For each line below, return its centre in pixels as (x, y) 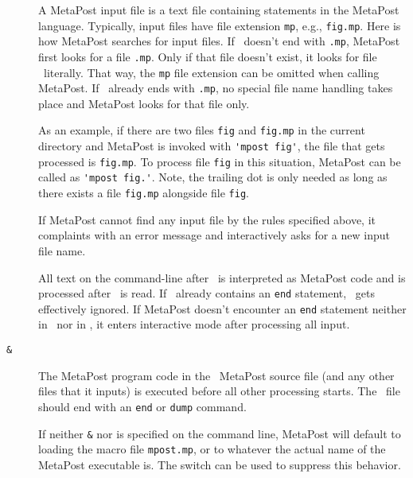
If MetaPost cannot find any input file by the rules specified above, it (207, 219)
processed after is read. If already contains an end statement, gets (207, 293)
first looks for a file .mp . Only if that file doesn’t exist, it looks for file (208, 56)
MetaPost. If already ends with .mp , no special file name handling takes (216, 88)
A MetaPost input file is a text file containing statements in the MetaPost (219, 10)
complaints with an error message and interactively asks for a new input (214, 235)
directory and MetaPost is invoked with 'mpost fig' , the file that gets (212, 146)
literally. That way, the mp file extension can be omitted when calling (211, 72)
